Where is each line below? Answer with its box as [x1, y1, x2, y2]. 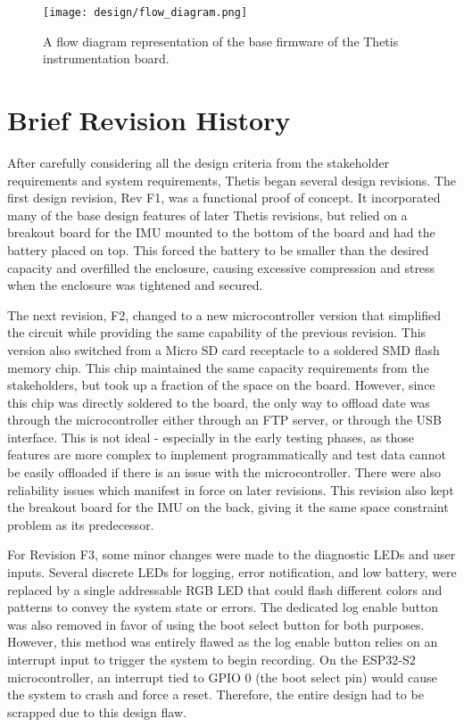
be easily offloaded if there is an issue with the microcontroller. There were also [7, 463, 441, 482]
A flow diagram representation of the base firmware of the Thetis [43, 31, 399, 50]
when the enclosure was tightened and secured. [7, 276, 263, 294]
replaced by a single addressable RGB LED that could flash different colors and [7, 580, 443, 599]
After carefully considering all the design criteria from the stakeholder [7, 153, 389, 171]
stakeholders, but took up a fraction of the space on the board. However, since [7, 376, 435, 394]
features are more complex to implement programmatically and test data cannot [7, 445, 446, 464]
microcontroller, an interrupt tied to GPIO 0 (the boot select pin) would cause [7, 667, 437, 686]
